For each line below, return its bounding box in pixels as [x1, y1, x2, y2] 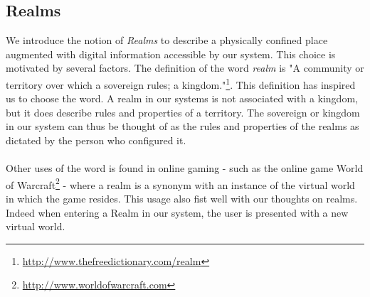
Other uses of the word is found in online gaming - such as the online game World [6, 161, 364, 175]
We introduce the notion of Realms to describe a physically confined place [6, 33, 328, 48]
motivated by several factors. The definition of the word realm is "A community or [6, 60, 364, 75]
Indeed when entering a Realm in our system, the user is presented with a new [6, 205, 349, 220]
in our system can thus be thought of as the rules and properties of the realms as [6, 119, 359, 134]
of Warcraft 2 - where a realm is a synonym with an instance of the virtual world [6, 175, 355, 192]
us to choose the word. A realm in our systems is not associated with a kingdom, [6, 91, 358, 106]
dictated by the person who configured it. [6, 133, 186, 148]
